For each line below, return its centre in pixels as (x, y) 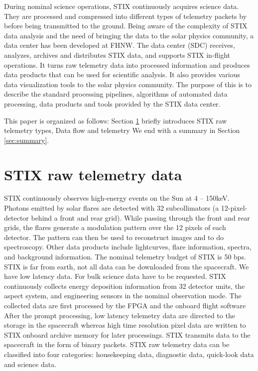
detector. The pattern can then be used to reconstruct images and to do (114, 237)
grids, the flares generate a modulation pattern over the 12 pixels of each (115, 227)
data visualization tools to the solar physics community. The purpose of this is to (128, 84)
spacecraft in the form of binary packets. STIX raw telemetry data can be (117, 344)
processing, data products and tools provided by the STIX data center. (112, 103)
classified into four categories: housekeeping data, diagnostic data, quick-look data (129, 354)
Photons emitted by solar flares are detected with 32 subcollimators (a (112, 208)
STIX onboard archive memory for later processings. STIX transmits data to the (127, 334)
